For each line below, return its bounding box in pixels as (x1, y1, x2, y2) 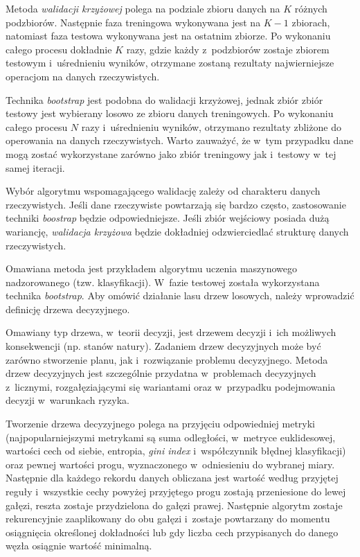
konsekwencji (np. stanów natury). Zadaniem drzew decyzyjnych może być (6, 339, 321, 353)
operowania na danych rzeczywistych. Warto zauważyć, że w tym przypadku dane (6, 133, 354, 148)
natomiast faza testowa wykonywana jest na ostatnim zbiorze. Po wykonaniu (6, 28, 331, 43)
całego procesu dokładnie (6, 42, 112, 56)
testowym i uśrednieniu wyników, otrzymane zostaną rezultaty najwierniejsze (6, 55, 334, 70)
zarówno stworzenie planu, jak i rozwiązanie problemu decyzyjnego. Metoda (6, 352, 328, 366)
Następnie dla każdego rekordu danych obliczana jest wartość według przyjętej (6, 470, 339, 485)
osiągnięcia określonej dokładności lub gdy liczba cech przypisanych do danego (6, 524, 339, 539)
